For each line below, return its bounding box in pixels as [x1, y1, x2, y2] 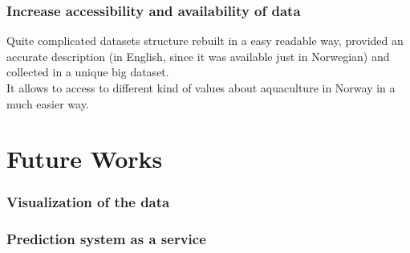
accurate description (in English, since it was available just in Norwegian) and [6, 47, 390, 64]
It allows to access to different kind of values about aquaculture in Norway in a [6, 80, 396, 96]
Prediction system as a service [6, 229, 206, 249]
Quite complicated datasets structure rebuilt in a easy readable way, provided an [6, 32, 404, 49]
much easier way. [6, 95, 89, 112]
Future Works [6, 142, 163, 175]
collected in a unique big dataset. [6, 63, 169, 80]
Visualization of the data [6, 192, 170, 212]
